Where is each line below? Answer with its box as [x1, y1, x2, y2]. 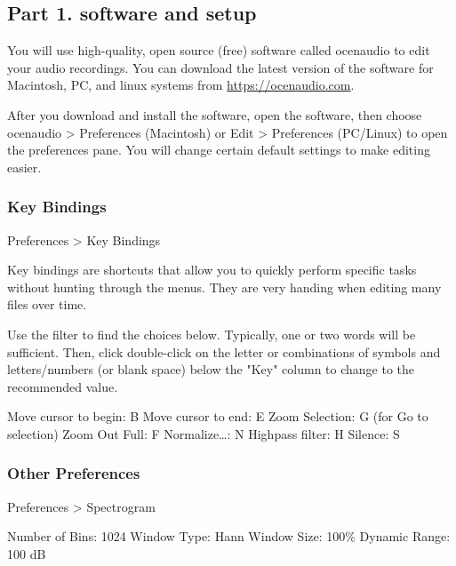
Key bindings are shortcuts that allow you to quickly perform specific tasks [7, 260, 417, 279]
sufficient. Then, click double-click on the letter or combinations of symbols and [7, 342, 441, 361]
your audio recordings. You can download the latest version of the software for [7, 58, 434, 76]
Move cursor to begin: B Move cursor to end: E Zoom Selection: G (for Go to [7, 407, 428, 426]
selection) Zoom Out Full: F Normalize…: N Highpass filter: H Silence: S [7, 424, 400, 442]
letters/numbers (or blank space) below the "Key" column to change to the [7, 360, 415, 379]
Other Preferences [7, 462, 140, 484]
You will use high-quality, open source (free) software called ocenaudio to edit [7, 41, 430, 60]
